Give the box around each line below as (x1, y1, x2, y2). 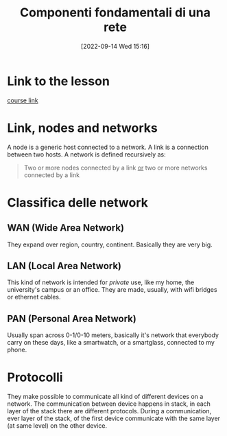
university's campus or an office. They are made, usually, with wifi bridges (7, 286, 217, 294)
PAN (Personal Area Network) (7, 312, 137, 324)
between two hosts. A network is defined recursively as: (7, 150, 166, 159)
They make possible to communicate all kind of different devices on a (7, 393, 204, 401)
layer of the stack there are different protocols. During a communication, (7, 407, 211, 415)
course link (7, 96, 39, 104)
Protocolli (7, 369, 63, 385)
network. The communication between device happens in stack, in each (7, 400, 211, 408)
